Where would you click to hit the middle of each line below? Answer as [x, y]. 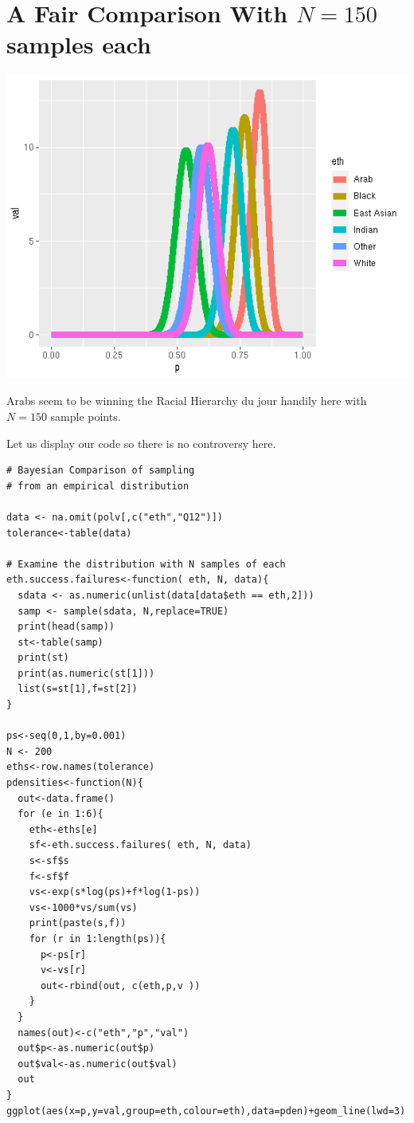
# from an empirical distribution [98, 486]
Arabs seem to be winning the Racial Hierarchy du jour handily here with [187, 401]
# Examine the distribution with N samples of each [146, 564]
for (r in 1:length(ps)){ [98, 938]
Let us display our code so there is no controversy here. [141, 443]
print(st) [43, 658]
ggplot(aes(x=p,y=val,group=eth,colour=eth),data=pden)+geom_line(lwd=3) [206, 1111]
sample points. [86, 416]
